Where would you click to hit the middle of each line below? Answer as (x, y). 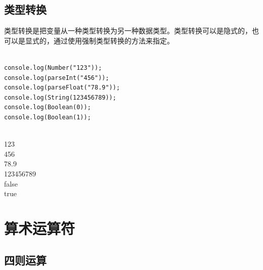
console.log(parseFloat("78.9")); (62, 88)
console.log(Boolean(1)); (48, 117)
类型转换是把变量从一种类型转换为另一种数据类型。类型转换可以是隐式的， (128, 31)
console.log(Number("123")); (53, 67)
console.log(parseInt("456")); (57, 78)
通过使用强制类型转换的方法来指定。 (114, 40)
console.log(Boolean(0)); (48, 107)
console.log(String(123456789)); (60, 97)
